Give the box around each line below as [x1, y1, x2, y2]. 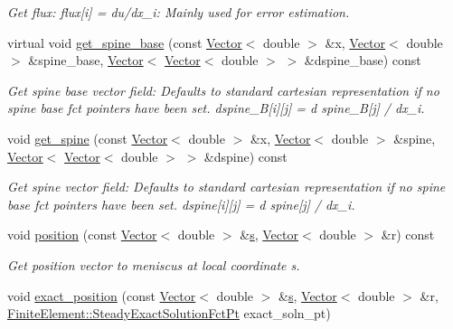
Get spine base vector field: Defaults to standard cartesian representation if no [7, 80, 439, 99]
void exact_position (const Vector [7, 286, 196, 305]
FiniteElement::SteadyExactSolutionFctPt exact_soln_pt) [7, 304, 331, 323]
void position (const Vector [7, 225, 157, 244]
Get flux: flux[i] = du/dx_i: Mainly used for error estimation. [7, 3, 350, 21]
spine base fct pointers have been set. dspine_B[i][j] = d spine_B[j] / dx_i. [7, 99, 425, 117]
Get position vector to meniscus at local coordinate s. [7, 255, 300, 274]
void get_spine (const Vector [7, 128, 168, 147]
